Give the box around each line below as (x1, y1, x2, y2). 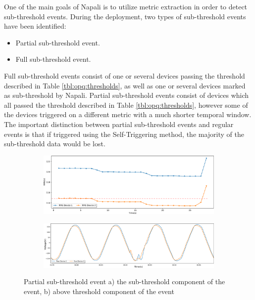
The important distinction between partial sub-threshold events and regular (4, 119, 234, 129)
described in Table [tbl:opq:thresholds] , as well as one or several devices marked (4, 80, 246, 90)
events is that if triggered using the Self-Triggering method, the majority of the (4, 129, 245, 139)
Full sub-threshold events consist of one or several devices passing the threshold (4, 70, 245, 81)
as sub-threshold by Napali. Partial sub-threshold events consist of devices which (4, 90, 249, 100)
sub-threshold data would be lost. (4, 138, 105, 149)
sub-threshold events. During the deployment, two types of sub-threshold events (4, 11, 246, 21)
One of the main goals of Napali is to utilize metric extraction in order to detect (4, 1, 248, 11)
